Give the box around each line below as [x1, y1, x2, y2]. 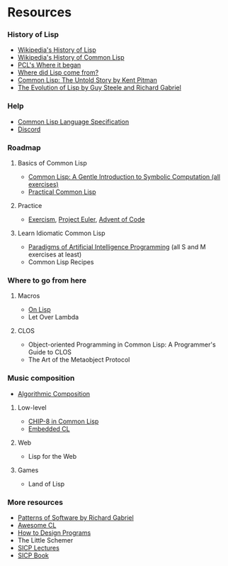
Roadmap [7, 143, 41, 153]
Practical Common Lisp [28, 187, 96, 196]
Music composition [7, 374, 75, 383]
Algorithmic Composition [17, 389, 91, 398]
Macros [17, 292, 40, 300]
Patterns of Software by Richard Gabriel [17, 513, 135, 522]
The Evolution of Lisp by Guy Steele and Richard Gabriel [17, 83, 182, 92]
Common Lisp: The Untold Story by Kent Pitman [17, 76, 157, 85]
